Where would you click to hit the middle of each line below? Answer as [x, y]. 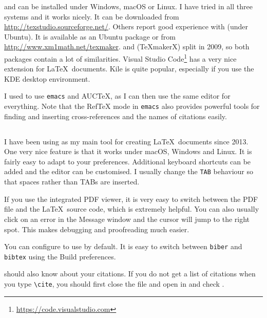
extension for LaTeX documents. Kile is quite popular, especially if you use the [129, 69]
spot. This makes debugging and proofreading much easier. [97, 229]
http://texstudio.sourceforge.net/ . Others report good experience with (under [126, 26]
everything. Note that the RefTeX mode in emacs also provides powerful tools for [132, 106]
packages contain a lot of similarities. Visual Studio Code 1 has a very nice [120, 58]
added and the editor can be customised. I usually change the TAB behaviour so [129, 171]
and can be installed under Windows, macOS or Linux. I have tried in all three [128, 6]
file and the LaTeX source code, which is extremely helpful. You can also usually [132, 209]
